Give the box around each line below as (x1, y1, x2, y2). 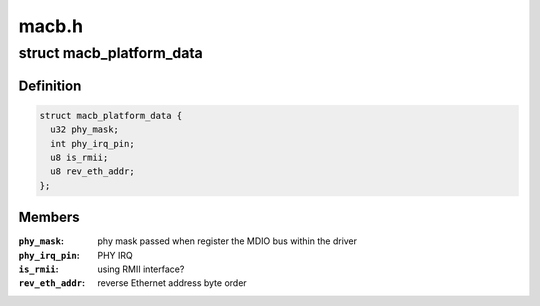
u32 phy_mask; (50, 124, 120, 135)
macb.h (18, 15, 84, 37)
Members (18, 209, 80, 226)
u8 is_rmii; (50, 151, 109, 163)
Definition (18, 77, 82, 94)
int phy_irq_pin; (50, 138, 135, 149)
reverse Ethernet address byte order (97, 277, 247, 289)
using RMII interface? (97, 263, 185, 275)
